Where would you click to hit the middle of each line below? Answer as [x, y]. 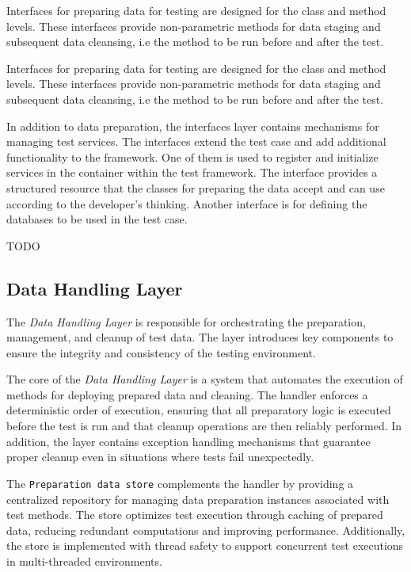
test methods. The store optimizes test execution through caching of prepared [195, 515]
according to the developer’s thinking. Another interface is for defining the [187, 203]
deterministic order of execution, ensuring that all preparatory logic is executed [199, 410]
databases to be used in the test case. [97, 219]
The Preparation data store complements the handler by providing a [180, 483]
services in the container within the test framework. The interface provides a [192, 172]
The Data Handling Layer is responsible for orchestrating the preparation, [186, 321]
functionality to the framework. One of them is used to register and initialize [192, 156]
